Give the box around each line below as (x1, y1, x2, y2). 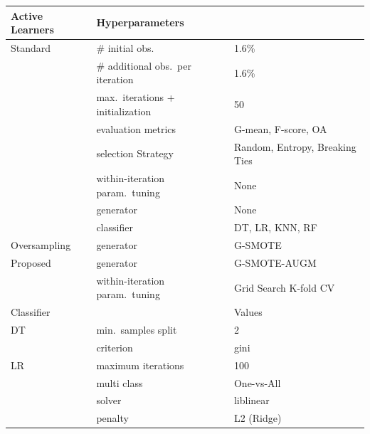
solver (96, 393, 122, 408)
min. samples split (96, 322, 177, 337)
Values (233, 305, 263, 319)
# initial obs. (96, 40, 154, 55)
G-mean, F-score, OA (233, 121, 327, 136)
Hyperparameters (96, 15, 184, 30)
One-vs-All (233, 375, 281, 390)
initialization (96, 103, 152, 118)
